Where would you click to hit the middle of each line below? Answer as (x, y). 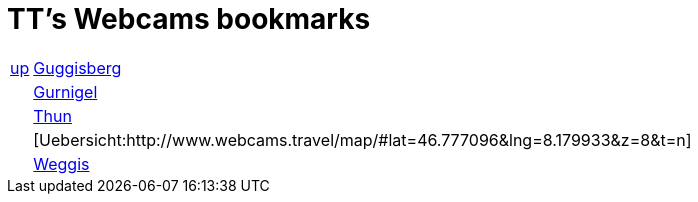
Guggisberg (77, 67)
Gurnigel (65, 91)
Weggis (61, 163)
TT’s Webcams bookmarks (189, 19)
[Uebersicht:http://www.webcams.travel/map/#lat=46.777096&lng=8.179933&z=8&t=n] (362, 139)
